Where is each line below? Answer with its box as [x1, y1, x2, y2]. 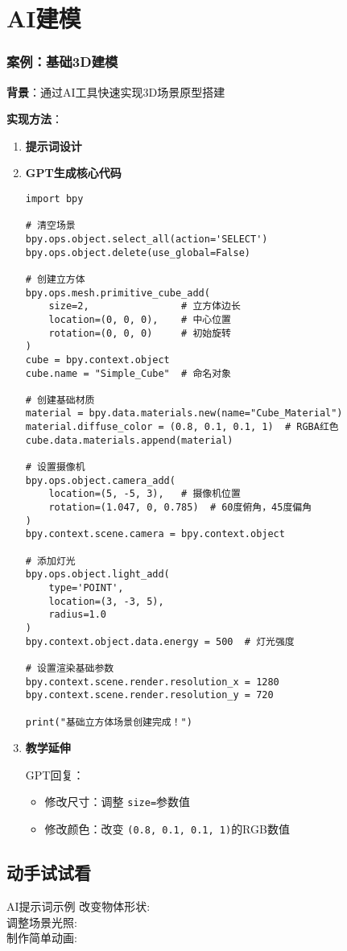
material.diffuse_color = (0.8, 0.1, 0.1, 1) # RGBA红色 [25, 421, 339, 433]
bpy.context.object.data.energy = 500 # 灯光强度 [25, 635, 295, 647]
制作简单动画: [6, 929, 77, 946]
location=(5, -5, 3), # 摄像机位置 [48, 488, 241, 500]
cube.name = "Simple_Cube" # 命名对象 [25, 367, 231, 379]
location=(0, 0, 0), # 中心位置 [48, 313, 231, 325]
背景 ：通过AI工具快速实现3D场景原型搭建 [6, 83, 225, 100]
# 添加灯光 [25, 555, 76, 567]
